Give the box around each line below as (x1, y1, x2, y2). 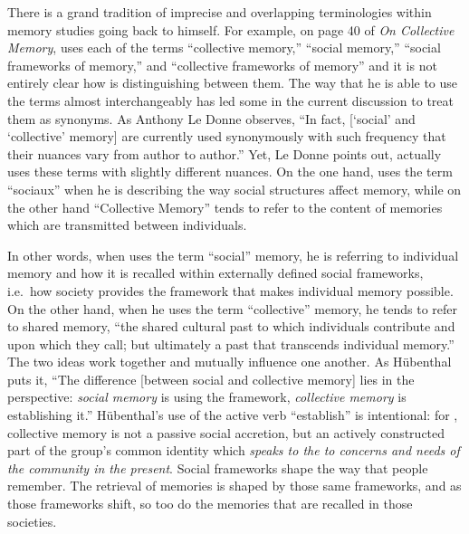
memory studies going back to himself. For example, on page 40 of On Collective (7, 20, 455, 39)
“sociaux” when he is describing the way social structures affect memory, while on (7, 179, 462, 198)
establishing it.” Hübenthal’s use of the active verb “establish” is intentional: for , (7, 405, 458, 424)
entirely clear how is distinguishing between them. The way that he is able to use (7, 73, 458, 92)
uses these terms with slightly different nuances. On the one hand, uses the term (7, 162, 453, 181)
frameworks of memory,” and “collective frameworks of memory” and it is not (7, 55, 437, 74)
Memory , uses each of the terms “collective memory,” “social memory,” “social (7, 38, 441, 57)
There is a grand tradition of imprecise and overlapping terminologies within (7, 3, 432, 21)
